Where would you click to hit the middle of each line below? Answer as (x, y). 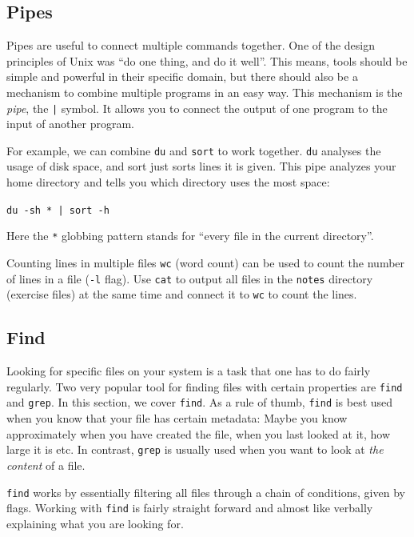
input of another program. (70, 124)
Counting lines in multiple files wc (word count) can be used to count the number (206, 262)
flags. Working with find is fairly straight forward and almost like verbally (190, 508)
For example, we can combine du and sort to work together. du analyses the (194, 150)
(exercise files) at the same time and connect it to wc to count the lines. (182, 294)
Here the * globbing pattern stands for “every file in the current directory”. (190, 236)
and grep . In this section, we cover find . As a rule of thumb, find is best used (200, 402)
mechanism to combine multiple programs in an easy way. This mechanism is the (205, 92)
